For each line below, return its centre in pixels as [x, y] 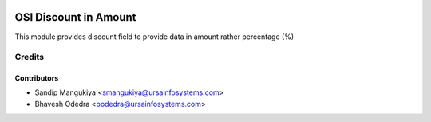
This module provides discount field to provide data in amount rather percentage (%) [154, 37]
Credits [29, 57]
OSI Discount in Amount [75, 17]
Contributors [37, 78]
